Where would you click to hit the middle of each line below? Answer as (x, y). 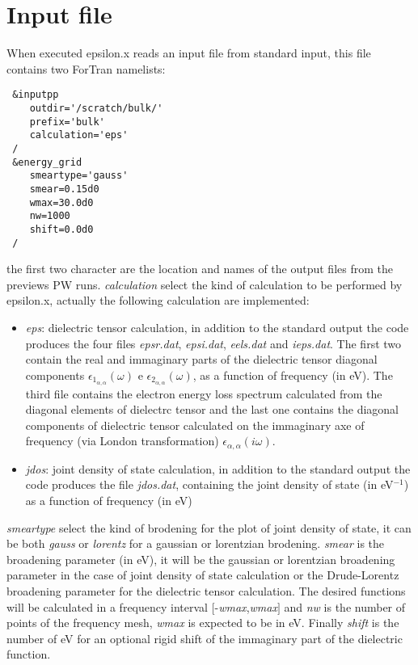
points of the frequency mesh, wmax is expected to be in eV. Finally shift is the (203, 623)
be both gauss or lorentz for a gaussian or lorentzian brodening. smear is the (196, 543)
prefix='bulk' (67, 122)
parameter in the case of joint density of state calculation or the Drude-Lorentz (203, 575)
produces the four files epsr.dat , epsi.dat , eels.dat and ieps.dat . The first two (213, 343)
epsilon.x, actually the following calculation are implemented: (158, 300)
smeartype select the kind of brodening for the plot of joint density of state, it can (209, 527)
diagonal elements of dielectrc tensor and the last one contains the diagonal (212, 409)
